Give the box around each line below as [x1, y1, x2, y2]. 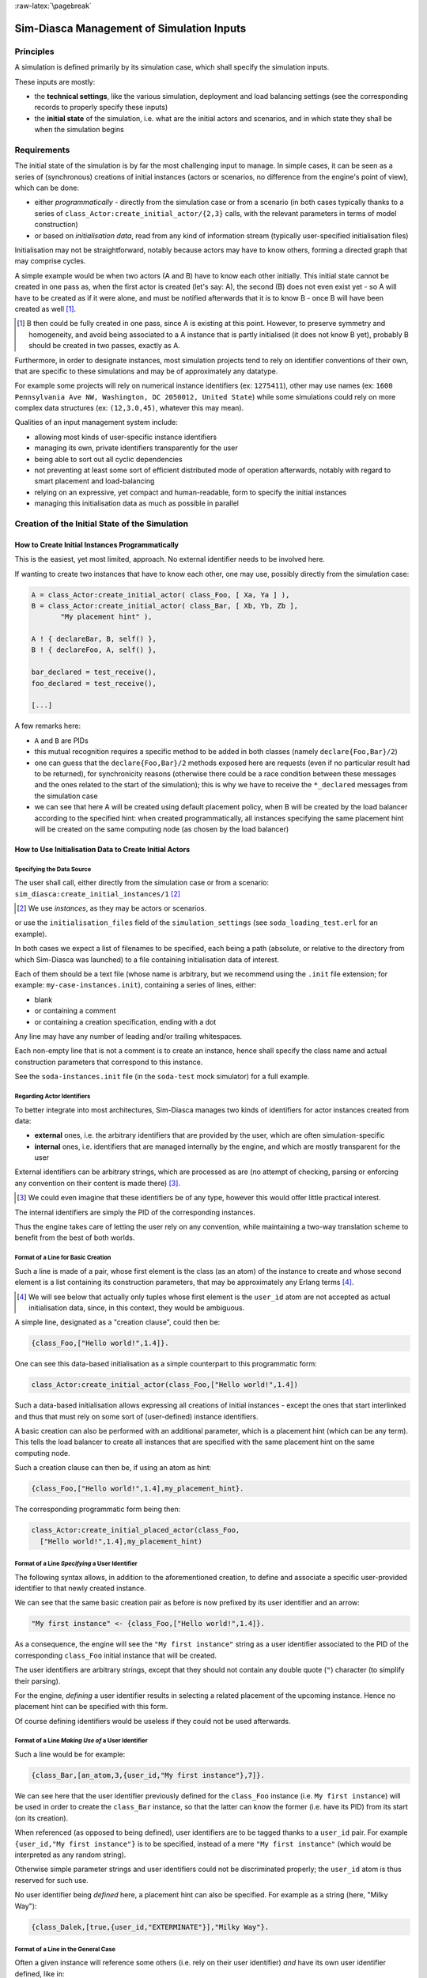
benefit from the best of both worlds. [14, 1233, 135, 1242]
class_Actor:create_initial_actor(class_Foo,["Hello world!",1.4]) [31, 1381, 299, 1389]
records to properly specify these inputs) [34, 103, 168, 112]
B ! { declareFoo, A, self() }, [31, 646, 157, 654]
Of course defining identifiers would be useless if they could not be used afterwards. [14, 1716, 292, 1726]
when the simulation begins [34, 125, 124, 135]
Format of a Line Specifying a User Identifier [14, 1559, 138, 1567]
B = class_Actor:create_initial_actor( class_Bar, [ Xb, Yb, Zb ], [31, 601, 299, 610]
